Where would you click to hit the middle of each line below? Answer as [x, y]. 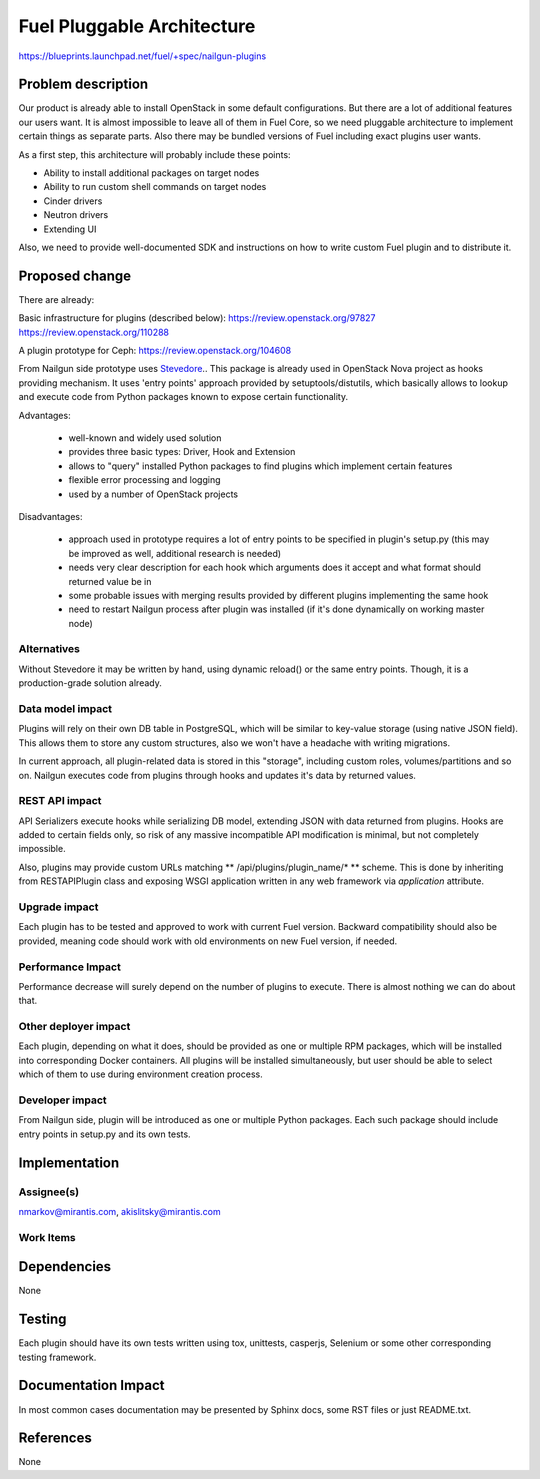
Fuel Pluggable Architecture [137, 26]
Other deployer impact [74, 1027]
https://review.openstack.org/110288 [94, 332]
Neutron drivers [76, 215]
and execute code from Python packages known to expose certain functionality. [183, 397]
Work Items [47, 1237]
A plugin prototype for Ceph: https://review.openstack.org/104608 [155, 351]
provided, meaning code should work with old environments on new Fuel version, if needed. [208, 941]
